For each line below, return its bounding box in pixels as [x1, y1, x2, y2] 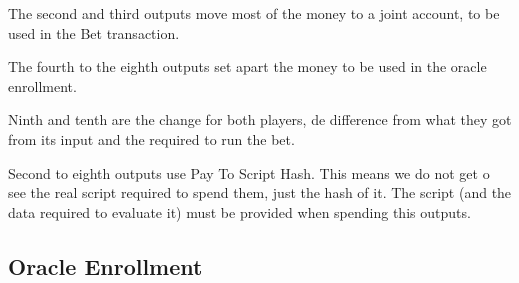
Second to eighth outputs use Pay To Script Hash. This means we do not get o [8, 162, 490, 183]
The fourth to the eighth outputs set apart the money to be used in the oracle [8, 56, 487, 77]
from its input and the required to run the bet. [8, 128, 295, 149]
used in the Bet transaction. [8, 22, 180, 43]
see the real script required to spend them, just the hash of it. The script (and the [8, 182, 512, 203]
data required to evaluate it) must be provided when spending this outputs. [8, 201, 471, 222]
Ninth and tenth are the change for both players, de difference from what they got [8, 109, 512, 130]
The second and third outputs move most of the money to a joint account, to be [8, 3, 500, 23]
